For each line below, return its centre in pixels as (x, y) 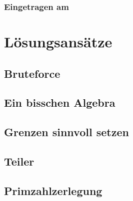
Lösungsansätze (58, 42)
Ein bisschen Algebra (60, 102)
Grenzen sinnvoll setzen (66, 132)
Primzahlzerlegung (53, 190)
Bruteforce (32, 73)
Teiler (19, 161)
